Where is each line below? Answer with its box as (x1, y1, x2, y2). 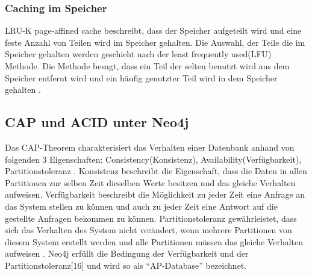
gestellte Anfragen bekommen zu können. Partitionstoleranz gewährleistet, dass (5, 212, 297, 224)
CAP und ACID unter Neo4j (5, 113, 189, 131)
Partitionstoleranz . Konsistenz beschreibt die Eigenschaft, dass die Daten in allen (5, 165, 307, 177)
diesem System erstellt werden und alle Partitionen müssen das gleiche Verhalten (5, 235, 304, 248)
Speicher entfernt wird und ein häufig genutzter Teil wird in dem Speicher (5, 71, 278, 84)
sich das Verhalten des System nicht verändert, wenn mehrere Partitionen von (5, 224, 292, 236)
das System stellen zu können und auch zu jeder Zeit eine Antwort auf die (5, 199, 278, 212)
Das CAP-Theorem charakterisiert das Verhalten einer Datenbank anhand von (5, 140, 295, 153)
